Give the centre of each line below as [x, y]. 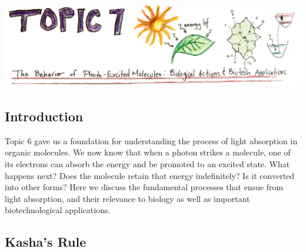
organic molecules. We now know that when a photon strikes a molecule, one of [148, 152]
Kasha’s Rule [46, 242]
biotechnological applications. [58, 210]
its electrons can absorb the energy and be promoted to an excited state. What [147, 164]
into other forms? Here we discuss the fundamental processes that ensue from [144, 187]
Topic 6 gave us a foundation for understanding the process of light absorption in [151, 140]
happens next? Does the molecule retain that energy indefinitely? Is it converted [150, 175]
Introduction [44, 116]
